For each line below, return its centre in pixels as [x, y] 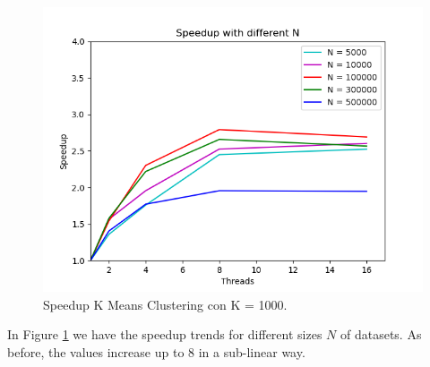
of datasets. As [381, 334]
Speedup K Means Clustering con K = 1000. [165, 304]
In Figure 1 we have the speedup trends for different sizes [165, 334]
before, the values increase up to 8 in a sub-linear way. [156, 351]
